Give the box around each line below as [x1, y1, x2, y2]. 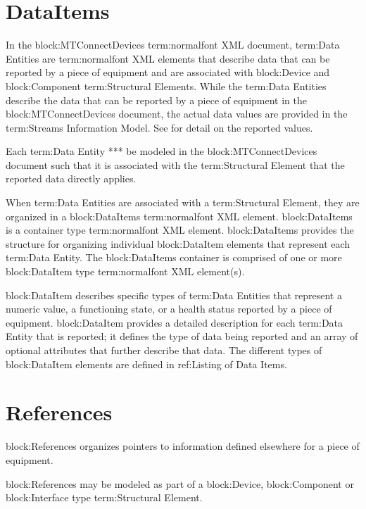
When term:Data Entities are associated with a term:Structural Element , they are [6, 195, 360, 210]
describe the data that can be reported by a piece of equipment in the [6, 92, 307, 107]
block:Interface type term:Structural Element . [6, 490, 203, 505]
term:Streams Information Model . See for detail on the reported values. [6, 120, 313, 134]
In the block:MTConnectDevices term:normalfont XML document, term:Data [6, 37, 340, 52]
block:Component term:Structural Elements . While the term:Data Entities [6, 78, 327, 93]
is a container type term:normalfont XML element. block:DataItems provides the [6, 222, 354, 237]
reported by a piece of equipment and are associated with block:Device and [6, 65, 330, 80]
